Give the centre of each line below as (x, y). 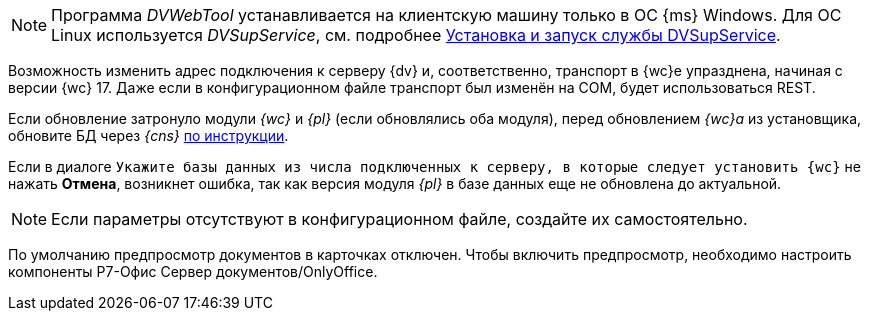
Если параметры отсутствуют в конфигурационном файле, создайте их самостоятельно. (399, 219)
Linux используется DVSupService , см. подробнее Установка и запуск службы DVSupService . (416, 35)
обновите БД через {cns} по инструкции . (148, 135)
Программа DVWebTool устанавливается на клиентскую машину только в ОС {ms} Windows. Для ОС (446, 15)
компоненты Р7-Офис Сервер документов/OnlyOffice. (193, 271)
